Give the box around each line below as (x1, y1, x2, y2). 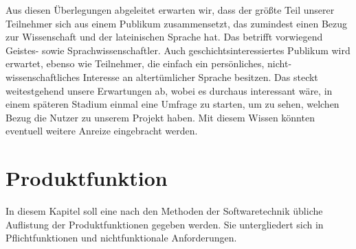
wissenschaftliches (5, 69, 80, 84)
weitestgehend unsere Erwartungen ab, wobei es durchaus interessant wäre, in (5, 83, 333, 97)
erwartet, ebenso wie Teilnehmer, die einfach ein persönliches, (5, 56, 265, 71)
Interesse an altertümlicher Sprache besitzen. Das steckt (82, 69, 318, 84)
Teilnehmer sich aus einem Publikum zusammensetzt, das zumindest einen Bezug (5, 16, 348, 30)
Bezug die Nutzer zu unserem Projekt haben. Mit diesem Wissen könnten (5, 110, 315, 124)
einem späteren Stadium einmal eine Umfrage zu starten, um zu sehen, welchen (5, 97, 340, 111)
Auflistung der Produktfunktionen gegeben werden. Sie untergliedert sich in (5, 217, 324, 231)
